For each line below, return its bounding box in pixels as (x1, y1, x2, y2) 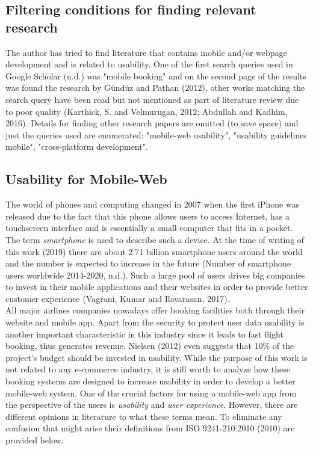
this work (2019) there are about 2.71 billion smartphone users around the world (5, 245, 303, 257)
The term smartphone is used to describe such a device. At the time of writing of (5, 233, 305, 245)
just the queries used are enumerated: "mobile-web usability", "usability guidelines (5, 128, 307, 141)
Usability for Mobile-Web (5, 170, 167, 188)
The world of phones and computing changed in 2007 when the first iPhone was (5, 198, 300, 211)
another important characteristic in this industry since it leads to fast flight (5, 327, 284, 340)
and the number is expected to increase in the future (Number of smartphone (5, 257, 291, 270)
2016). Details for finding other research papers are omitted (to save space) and (5, 117, 299, 129)
